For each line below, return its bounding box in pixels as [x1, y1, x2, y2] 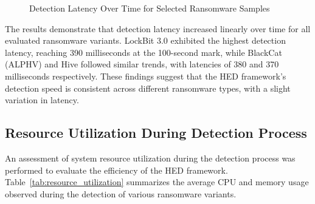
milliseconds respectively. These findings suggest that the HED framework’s [5, 69, 286, 82]
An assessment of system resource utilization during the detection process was [5, 151, 296, 164]
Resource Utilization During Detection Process [5, 123, 307, 142]
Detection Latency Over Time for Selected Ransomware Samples [29, 2, 270, 14]
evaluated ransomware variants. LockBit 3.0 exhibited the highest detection [5, 34, 286, 47]
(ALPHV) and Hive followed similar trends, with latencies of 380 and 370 [5, 58, 279, 70]
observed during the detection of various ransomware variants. [5, 187, 237, 200]
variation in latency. [5, 93, 79, 106]
